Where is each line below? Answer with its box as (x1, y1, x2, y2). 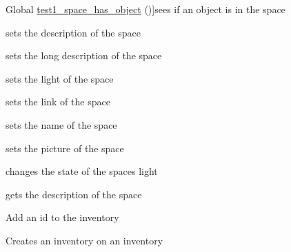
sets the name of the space (6, 117, 117, 132)
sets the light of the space (6, 71, 114, 85)
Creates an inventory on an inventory (6, 233, 163, 247)
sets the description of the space (6, 25, 141, 39)
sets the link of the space (6, 94, 110, 109)
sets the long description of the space (6, 48, 162, 63)
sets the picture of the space (6, 140, 124, 155)
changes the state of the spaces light (6, 164, 158, 178)
